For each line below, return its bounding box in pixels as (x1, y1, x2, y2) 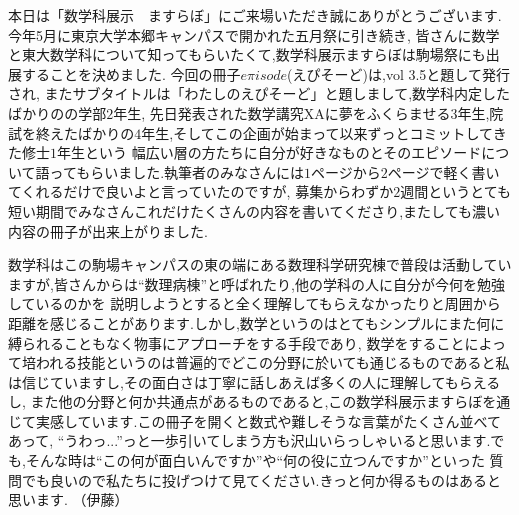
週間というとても (400, 181, 512, 202)
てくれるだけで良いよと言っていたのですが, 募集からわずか (8, 181, 394, 202)
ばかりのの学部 (8, 102, 107, 123)
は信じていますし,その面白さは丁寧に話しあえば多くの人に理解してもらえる (8, 371, 501, 392)
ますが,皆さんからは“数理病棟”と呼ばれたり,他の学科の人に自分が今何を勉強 (8, 273, 505, 294)
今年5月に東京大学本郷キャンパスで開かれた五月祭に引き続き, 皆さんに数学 (8, 24, 500, 45)
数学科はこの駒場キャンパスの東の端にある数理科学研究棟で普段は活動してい (8, 254, 512, 275)
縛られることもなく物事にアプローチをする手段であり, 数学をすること (8, 332, 465, 353)
